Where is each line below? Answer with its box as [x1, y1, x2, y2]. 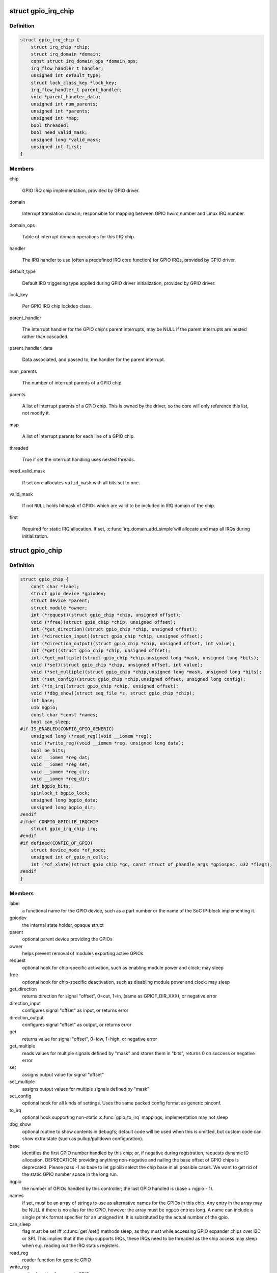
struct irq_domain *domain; [31, 51, 101, 57]
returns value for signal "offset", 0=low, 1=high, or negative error [22, 1036, 157, 1042]
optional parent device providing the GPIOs [22, 936, 113, 942]
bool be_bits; [31, 748, 66, 753]
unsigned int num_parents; [31, 101, 99, 107]
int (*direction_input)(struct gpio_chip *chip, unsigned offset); [31, 633, 203, 639]
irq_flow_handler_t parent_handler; [31, 87, 122, 93]
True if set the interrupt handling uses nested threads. [22, 456, 135, 462]
